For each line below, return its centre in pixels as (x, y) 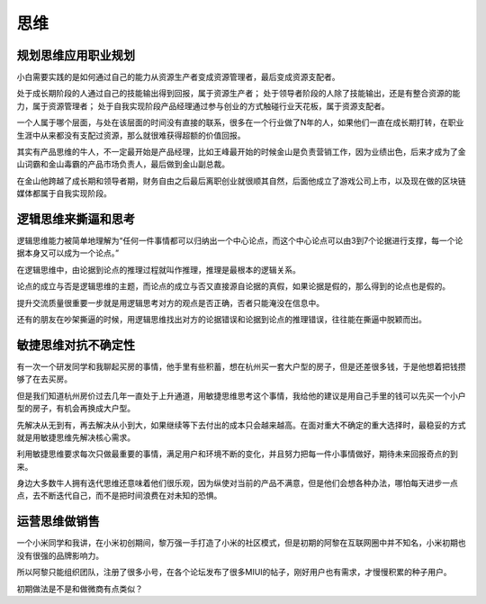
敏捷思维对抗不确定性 (76, 345)
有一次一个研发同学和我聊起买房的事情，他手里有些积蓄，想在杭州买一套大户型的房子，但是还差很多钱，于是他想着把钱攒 (241, 366)
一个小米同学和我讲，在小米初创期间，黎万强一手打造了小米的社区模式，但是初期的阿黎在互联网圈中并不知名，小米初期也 (241, 543)
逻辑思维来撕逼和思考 (76, 219)
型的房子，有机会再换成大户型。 (76, 409)
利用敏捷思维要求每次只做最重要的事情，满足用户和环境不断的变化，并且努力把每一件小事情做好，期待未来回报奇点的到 (237, 454)
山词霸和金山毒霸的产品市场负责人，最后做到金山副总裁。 (123, 164)
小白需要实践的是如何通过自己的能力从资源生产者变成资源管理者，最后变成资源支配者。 (178, 77)
